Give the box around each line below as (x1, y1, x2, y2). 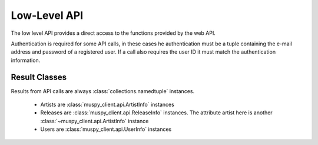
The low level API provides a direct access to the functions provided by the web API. (11, 29, 216, 37)
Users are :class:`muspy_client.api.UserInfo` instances (40, 126, 172, 133)
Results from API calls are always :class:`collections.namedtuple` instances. (11, 87, 194, 94)
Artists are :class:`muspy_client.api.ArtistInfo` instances (40, 101, 175, 108)
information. (11, 57, 41, 64)
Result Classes (11, 72, 67, 82)
